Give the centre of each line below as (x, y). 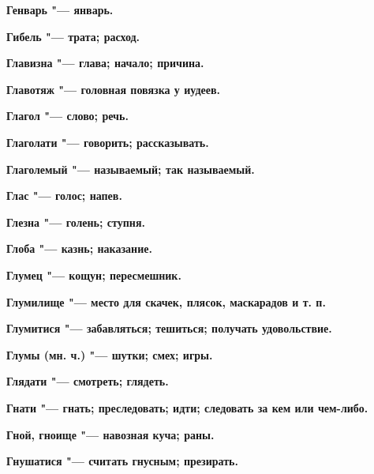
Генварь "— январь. (60, 9)
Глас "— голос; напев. (64, 196)
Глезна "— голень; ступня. (76, 222)
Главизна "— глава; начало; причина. (105, 63)
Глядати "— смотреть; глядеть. (88, 381)
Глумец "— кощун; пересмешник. (94, 275)
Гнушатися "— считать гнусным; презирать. (122, 461)
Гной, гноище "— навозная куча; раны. (110, 434)
